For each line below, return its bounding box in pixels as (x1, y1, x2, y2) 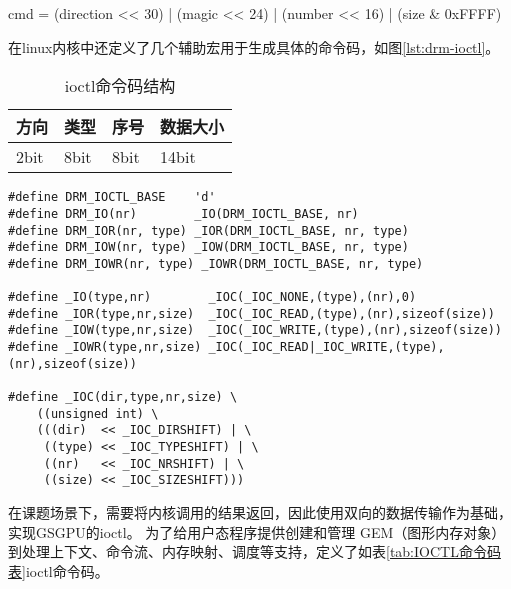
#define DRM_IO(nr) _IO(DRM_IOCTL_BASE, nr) (8, 206, 359, 221)
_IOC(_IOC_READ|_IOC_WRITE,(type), (208, 340, 445, 355)
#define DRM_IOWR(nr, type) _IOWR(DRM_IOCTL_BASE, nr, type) (8, 256, 424, 271)
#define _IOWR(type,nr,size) (8, 340, 202, 355)
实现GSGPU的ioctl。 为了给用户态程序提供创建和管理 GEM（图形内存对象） (8, 521, 506, 542)
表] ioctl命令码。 (8, 560, 109, 581)
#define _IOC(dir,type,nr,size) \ (8, 390, 238, 405)
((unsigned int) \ (36, 406, 159, 421)
